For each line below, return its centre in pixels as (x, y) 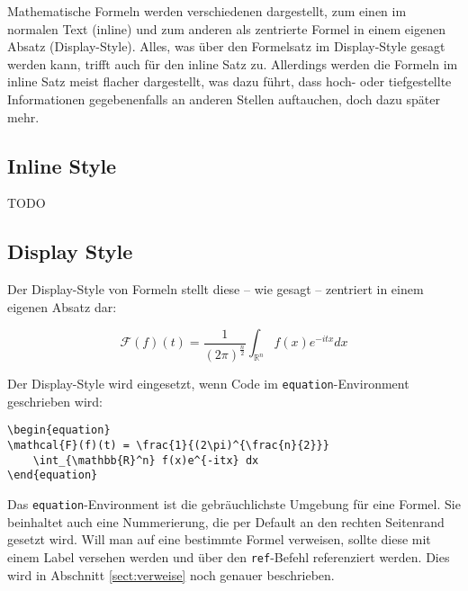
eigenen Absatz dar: (62, 306)
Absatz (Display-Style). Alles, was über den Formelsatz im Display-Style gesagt (226, 46)
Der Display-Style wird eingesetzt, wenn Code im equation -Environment (208, 384)
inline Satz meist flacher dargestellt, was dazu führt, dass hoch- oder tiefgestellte (229, 81)
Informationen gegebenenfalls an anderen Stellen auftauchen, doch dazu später (224, 98)
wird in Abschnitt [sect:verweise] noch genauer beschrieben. (171, 574)
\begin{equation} (59, 430)
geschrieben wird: (55, 401)
